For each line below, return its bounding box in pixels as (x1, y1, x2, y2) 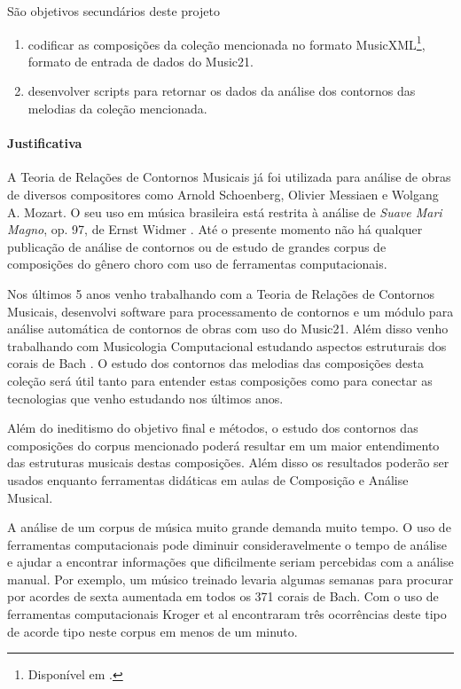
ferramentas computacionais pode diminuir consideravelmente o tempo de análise (7, 535, 447, 553)
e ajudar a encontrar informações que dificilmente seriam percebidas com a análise (7, 552, 454, 571)
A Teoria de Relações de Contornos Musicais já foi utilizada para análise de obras (7, 168, 451, 186)
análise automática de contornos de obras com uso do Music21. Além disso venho (7, 319, 449, 338)
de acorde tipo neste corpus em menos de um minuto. (7, 622, 298, 640)
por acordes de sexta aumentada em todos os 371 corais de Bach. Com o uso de (7, 587, 439, 606)
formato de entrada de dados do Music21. (27, 51, 254, 70)
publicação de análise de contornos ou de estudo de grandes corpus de (7, 237, 387, 255)
